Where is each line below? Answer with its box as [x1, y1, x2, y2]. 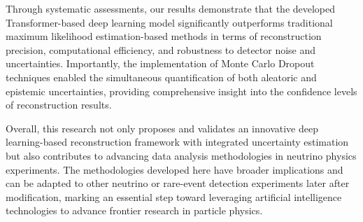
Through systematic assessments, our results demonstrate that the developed [6, 1, 336, 15]
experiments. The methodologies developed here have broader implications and [6, 162, 343, 176]
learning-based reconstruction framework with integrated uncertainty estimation [6, 134, 349, 149]
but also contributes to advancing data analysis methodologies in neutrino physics [6, 148, 357, 162]
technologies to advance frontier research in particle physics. [6, 203, 263, 218]
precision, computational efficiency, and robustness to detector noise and [6, 42, 316, 57]
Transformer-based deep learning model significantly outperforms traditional [6, 15, 333, 29]
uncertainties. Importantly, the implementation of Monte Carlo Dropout [6, 56, 315, 71]
